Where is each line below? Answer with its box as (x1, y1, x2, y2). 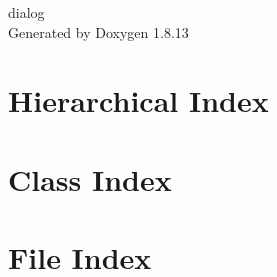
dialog (8, 2, 45, 22)
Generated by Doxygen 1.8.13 (8, 21, 189, 42)
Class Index (8, 158, 172, 199)
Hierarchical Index (8, 80, 269, 121)
